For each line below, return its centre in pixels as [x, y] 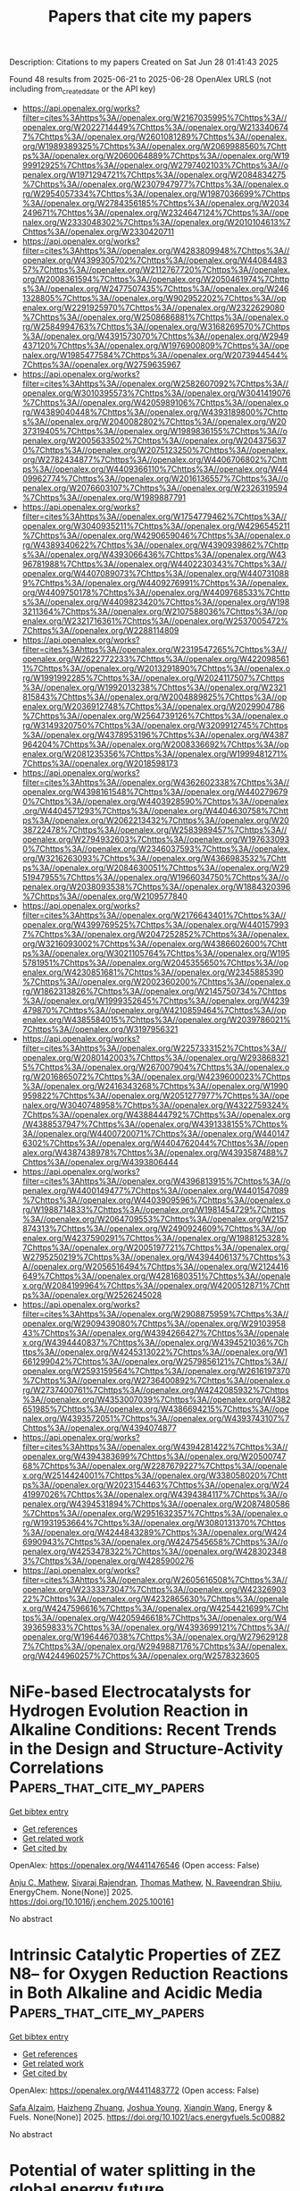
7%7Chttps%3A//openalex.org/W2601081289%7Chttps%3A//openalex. [154, 137]
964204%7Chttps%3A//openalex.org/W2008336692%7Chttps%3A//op [155, 744]
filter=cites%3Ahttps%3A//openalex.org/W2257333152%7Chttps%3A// [154, 1048]
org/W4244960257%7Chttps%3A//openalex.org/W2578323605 [141, 1656]
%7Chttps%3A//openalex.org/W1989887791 [104, 497]
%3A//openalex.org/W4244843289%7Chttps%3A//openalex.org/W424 [154, 1532]
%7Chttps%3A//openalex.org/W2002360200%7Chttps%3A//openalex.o [156, 981]
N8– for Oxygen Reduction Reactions [149, 1974]
